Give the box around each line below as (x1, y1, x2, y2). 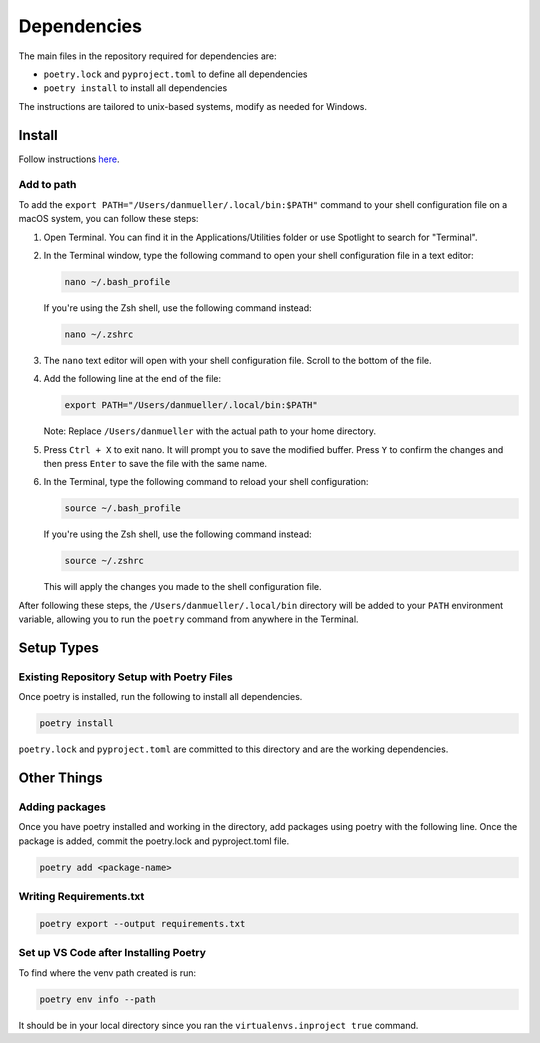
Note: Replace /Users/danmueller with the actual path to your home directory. (43, 425, 377, 437)
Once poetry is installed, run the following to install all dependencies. (18, 691, 303, 703)
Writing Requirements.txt (18, 890, 145, 904)
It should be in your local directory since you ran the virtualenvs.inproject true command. (18, 1019, 419, 1031)
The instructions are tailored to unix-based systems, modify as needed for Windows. (18, 100, 368, 112)
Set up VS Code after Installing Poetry (18, 946, 207, 960)
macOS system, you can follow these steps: (18, 213, 199, 225)
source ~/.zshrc (64, 555, 145, 567)
